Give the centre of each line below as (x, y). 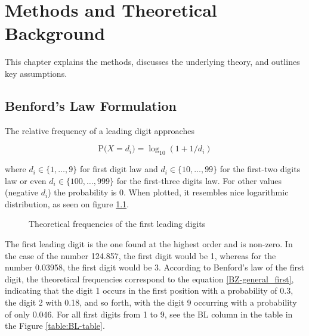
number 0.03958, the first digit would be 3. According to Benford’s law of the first (154, 267)
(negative (21, 192)
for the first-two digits (260, 169)
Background (55, 33)
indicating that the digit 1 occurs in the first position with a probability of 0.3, (149, 290)
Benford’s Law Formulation (91, 105)
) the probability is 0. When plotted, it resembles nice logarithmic (168, 192)
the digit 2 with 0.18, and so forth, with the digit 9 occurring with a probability (151, 302)
